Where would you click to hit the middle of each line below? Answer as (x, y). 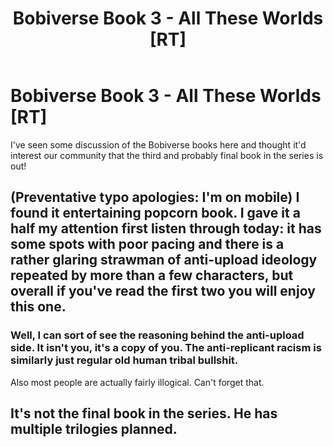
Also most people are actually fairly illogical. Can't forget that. (137, 382)
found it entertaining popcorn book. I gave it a (155, 213)
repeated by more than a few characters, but (152, 275)
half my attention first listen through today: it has (166, 228)
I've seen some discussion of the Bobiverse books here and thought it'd (158, 144)
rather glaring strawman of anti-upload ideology (164, 260)
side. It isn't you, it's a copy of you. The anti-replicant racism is (166, 348)
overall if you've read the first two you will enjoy (163, 291)
